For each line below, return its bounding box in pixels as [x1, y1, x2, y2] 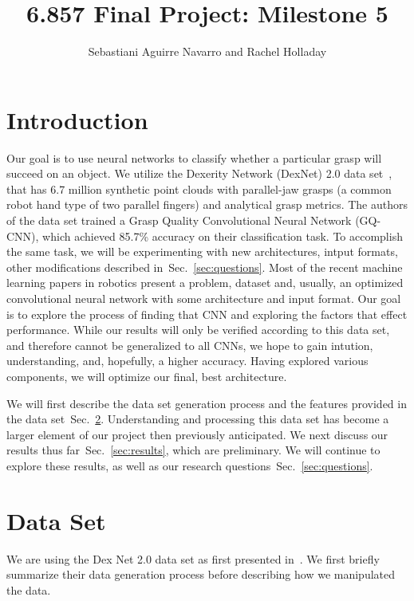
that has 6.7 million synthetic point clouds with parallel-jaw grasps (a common [6, 180, 392, 197]
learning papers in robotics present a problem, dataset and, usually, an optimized [6, 274, 404, 291]
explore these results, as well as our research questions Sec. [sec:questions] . [6, 457, 373, 473]
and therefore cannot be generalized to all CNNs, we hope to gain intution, [6, 336, 373, 353]
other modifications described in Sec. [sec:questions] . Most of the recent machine [6, 258, 403, 275]
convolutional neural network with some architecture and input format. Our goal [6, 290, 401, 306]
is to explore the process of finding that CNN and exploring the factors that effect [6, 305, 408, 322]
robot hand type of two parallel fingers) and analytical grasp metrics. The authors [6, 196, 408, 213]
